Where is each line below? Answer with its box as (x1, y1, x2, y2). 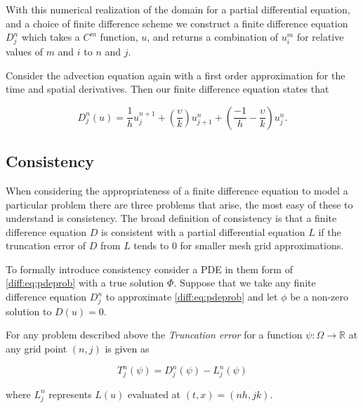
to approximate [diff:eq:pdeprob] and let (105, 289, 278, 304)
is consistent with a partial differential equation (101, 224, 305, 239)
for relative (296, 29, 344, 44)
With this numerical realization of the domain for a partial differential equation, (6, 2, 350, 16)
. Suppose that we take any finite (173, 275, 316, 290)
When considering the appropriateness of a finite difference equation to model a (6, 183, 348, 197)
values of (6, 44, 43, 58)
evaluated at (128, 386, 181, 401)
